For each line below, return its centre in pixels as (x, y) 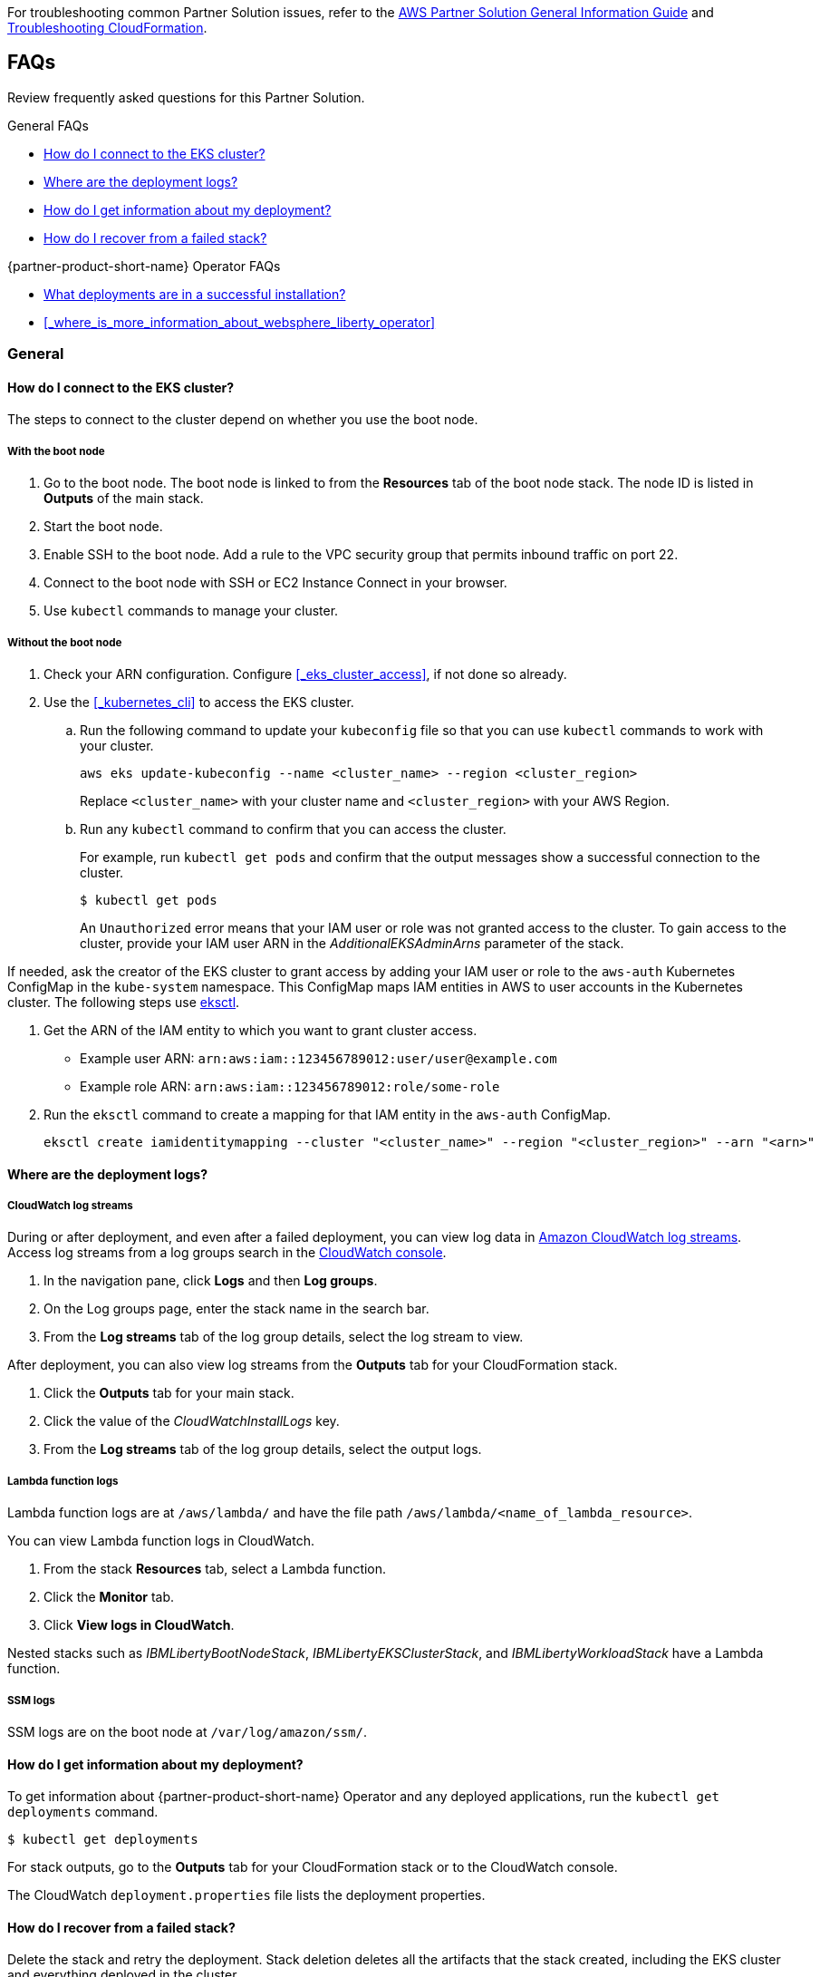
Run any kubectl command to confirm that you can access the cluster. (293, 829)
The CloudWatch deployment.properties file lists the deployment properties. (246, 1895)
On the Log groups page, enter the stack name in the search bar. (236, 1309)
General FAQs (48, 125)
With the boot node (56, 451)
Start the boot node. (103, 527)
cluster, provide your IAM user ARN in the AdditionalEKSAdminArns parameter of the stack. (352, 943)
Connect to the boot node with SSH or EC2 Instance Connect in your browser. (275, 583)
